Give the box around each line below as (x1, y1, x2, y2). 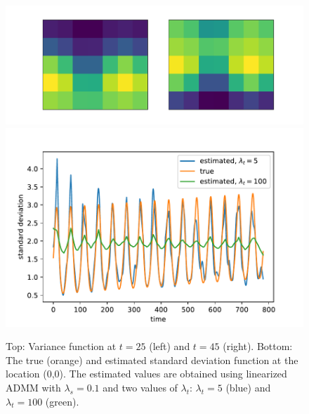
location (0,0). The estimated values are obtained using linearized (6, 366, 287, 381)
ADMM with (6, 380, 61, 394)
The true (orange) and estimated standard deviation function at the (6, 352, 298, 367)
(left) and (149, 339, 190, 354)
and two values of (103, 380, 178, 394)
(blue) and (225, 380, 271, 394)
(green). (45, 394, 79, 408)
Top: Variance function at (6, 339, 117, 354)
